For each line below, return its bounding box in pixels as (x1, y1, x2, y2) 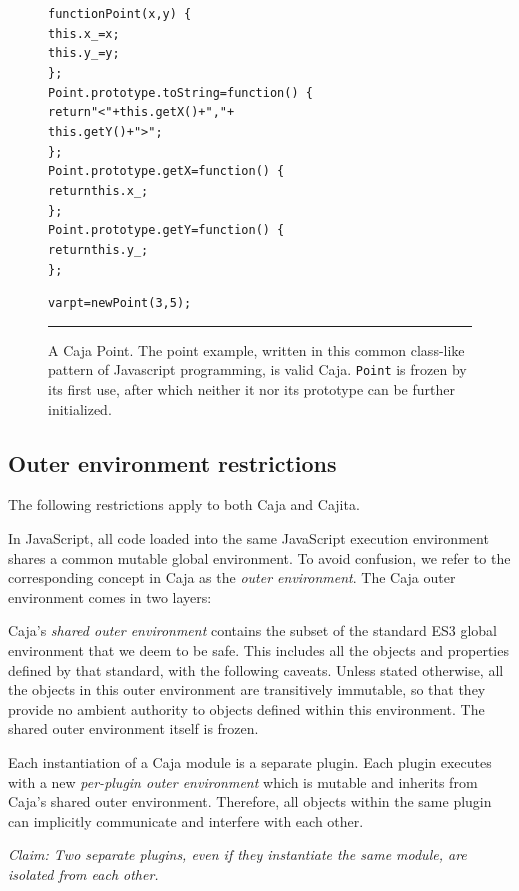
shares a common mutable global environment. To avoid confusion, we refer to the (8, 547, 511, 568)
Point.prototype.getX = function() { (48, 164, 285, 179)
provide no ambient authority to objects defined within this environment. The (8, 698, 485, 719)
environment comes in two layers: (8, 586, 212, 607)
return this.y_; (48, 242, 149, 257)
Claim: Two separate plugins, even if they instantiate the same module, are (8, 844, 467, 865)
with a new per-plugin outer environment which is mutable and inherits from (8, 771, 478, 792)
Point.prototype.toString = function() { (48, 85, 313, 100)
